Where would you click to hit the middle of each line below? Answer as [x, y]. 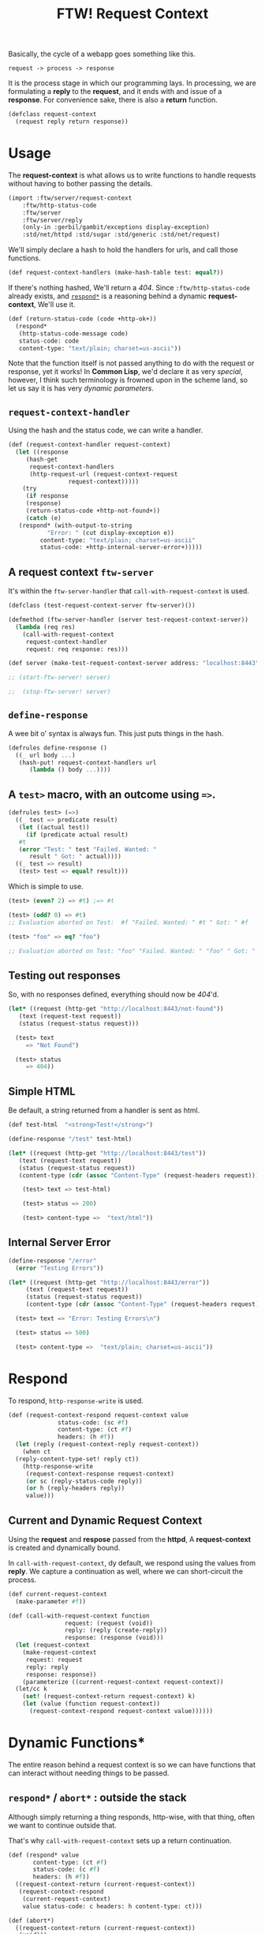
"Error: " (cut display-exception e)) [111, 533]
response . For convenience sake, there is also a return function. [113, 100]
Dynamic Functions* [77, 1743]
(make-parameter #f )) [51, 1601]
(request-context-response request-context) [100, 1474]
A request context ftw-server [81, 572]
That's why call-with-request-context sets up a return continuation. [120, 1840]
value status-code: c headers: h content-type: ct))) [112, 1906]
